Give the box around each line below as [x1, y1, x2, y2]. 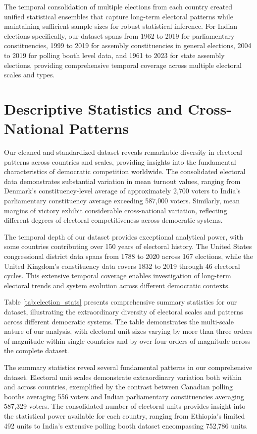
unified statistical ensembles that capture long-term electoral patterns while [4, 11, 233, 21]
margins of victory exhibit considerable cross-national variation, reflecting [4, 205, 227, 215]
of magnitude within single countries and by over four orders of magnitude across [4, 335, 251, 346]
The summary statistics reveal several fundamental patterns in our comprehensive [4, 362, 253, 372]
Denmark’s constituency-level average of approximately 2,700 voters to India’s [4, 186, 241, 196]
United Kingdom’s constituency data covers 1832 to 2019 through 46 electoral [4, 260, 240, 271]
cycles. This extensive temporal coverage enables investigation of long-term [4, 270, 231, 281]
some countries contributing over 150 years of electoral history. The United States [4, 241, 252, 251]
